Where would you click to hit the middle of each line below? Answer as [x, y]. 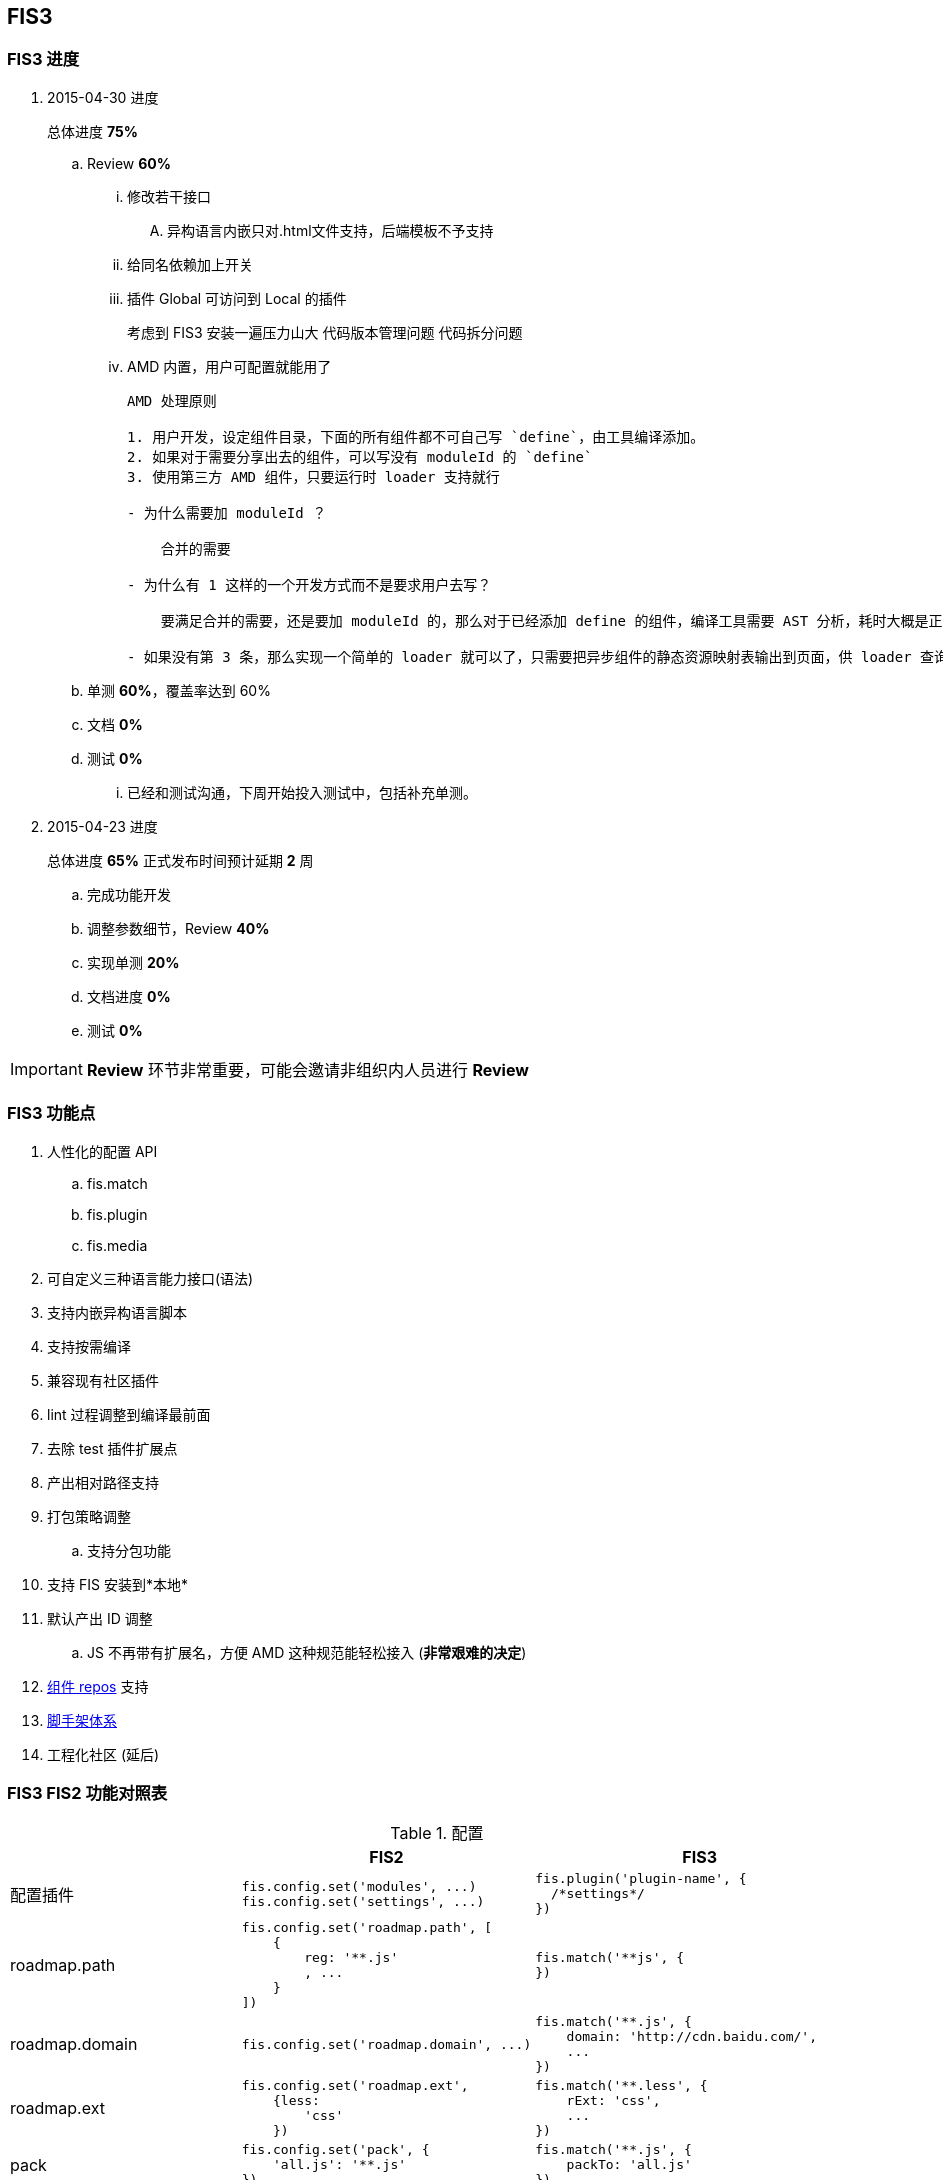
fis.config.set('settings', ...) [363, 1901]
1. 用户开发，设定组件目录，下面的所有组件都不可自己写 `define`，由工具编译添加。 [416, 436]
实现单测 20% [133, 962]
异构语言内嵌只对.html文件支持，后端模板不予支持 [330, 230]
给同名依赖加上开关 [190, 264]
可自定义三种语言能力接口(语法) [150, 1278]
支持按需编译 [89, 1346]
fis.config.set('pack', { [335, 2150]
